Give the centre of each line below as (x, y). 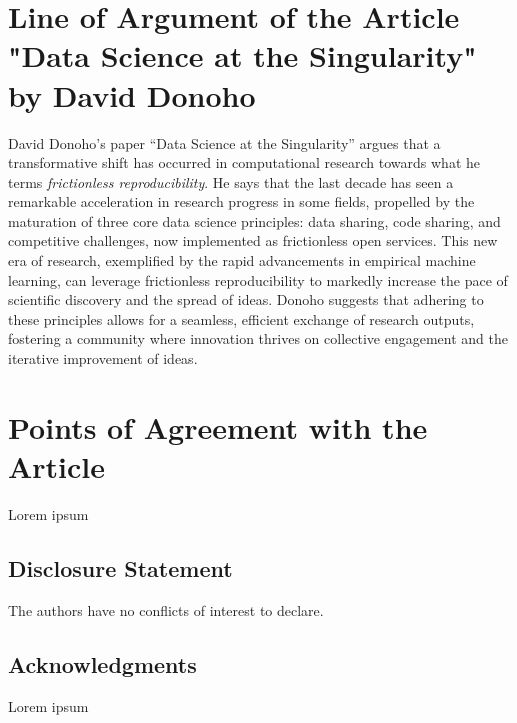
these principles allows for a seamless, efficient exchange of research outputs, (241, 318)
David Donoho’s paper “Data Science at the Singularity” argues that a (224, 142)
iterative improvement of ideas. (103, 358)
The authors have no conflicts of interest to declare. (166, 609)
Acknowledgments (102, 663)
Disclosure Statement (120, 567)
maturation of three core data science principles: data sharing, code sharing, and (254, 220)
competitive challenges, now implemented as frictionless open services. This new (253, 240)
